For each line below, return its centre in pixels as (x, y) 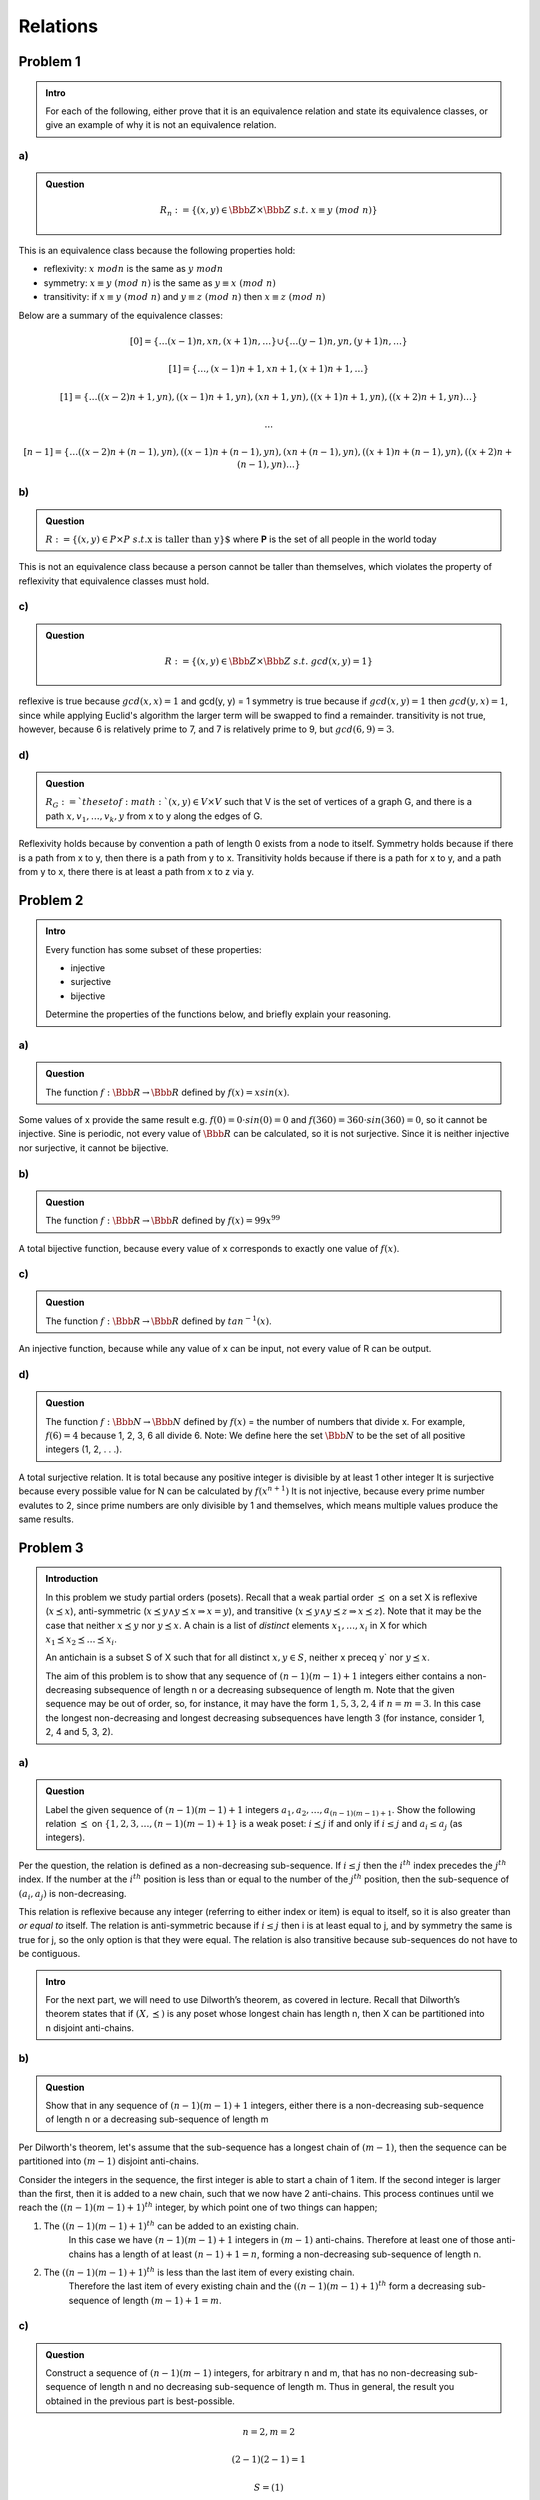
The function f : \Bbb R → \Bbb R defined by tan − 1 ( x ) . (158, 1320)
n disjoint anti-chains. (90, 2027)
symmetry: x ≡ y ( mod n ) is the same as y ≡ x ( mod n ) (160, 282)
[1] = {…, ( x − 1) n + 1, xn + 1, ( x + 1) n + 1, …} (269, 369)
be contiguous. (49, 1954)
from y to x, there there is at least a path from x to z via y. (136, 871)
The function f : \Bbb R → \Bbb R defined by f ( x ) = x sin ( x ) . (167, 1092)
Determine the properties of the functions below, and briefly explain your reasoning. (218, 1014)
